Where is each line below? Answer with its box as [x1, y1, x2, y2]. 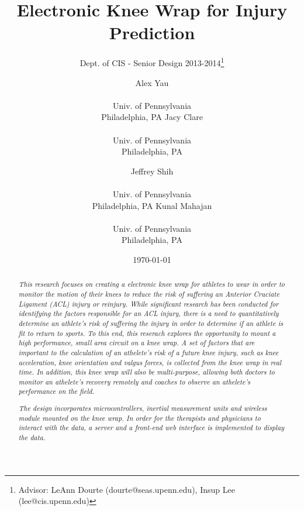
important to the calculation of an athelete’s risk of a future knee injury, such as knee [18, 347, 279, 357]
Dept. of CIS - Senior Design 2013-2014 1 [80, 55, 224, 68]
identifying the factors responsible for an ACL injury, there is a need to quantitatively [18, 308, 279, 318]
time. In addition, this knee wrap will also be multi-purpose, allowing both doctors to [18, 367, 275, 377]
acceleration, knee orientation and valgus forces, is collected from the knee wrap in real [18, 357, 282, 367]
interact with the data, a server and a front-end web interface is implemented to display [18, 423, 284, 433]
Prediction [109, 20, 195, 44]
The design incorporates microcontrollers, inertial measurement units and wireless [18, 403, 267, 413]
